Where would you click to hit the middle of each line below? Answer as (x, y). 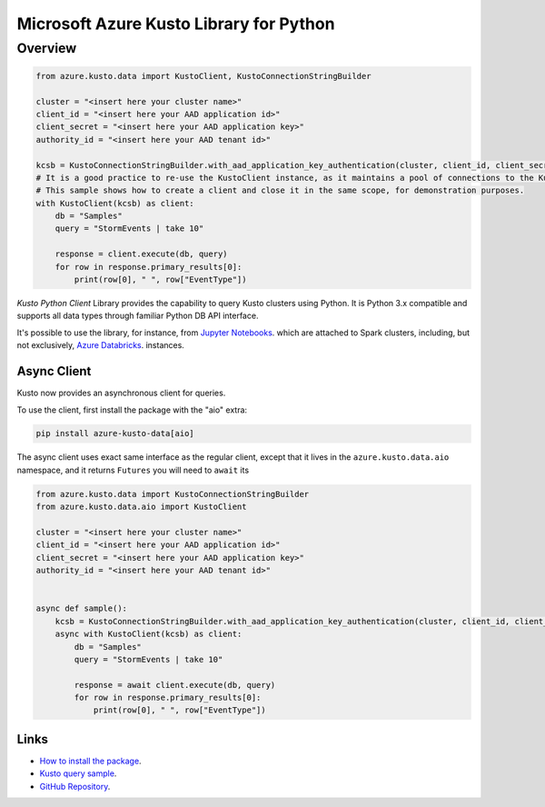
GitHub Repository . (75, 786)
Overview (47, 48)
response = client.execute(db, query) (141, 254)
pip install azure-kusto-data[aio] (115, 433)
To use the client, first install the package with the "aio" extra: (132, 410)
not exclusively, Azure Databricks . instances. (101, 345)
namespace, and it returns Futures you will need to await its (133, 470)
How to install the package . (90, 761)
